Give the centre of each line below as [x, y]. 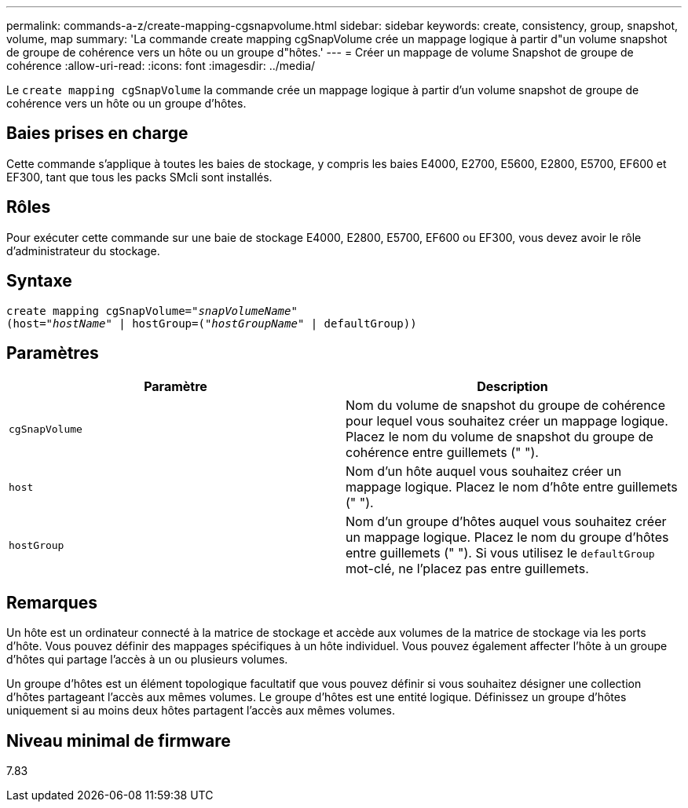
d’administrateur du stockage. [83, 250]
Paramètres [53, 353]
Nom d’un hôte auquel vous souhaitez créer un [484, 472]
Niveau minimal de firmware [119, 740]
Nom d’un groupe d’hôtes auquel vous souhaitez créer [506, 522]
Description [512, 387]
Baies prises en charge [97, 133]
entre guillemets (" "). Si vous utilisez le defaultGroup [500, 553]
